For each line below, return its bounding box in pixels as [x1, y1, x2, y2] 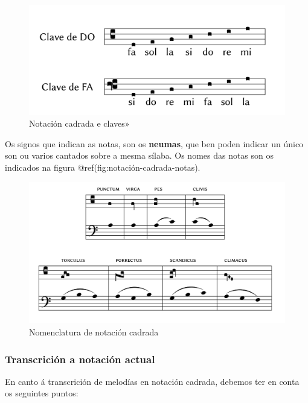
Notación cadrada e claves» [29, 117, 130, 130]
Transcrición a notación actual [5, 351, 155, 366]
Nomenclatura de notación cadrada [29, 326, 159, 338]
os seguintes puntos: [5, 387, 79, 399]
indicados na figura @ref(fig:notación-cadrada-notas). [5, 161, 201, 174]
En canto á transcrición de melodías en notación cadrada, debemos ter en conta [5, 375, 300, 387]
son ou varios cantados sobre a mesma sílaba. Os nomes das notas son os [5, 149, 274, 162]
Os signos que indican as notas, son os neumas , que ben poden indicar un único [5, 137, 304, 150]
